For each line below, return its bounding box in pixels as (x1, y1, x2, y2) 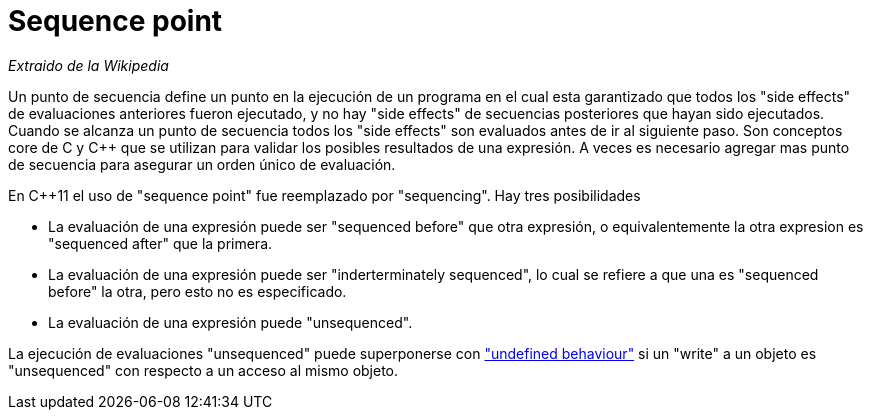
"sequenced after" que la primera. (48, 234, 273, 252)
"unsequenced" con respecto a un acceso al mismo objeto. (8, 361, 399, 379)
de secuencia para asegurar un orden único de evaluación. (8, 155, 396, 173)
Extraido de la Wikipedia (8, 56, 169, 74)
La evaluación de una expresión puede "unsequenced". (48, 313, 413, 331)
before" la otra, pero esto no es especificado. (48, 282, 347, 300)
